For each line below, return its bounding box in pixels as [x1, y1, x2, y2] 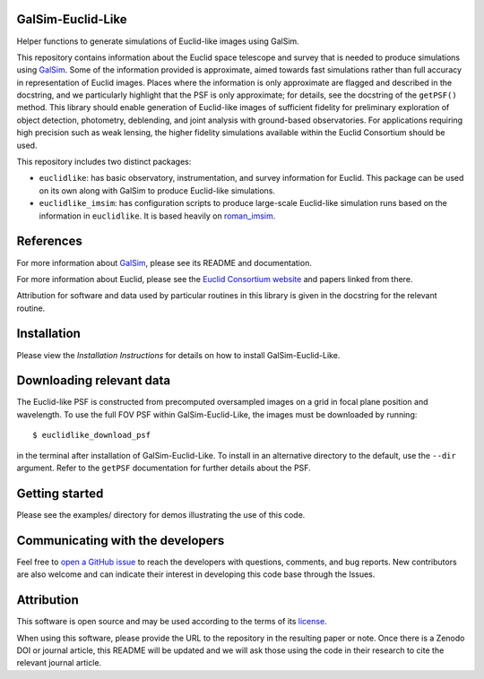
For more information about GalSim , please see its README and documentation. [16, 257, 313, 268]
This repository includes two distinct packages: [16, 157, 192, 168]
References [16, 234, 82, 249]
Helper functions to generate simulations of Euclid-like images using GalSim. [16, 36, 299, 47]
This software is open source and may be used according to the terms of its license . [16, 616, 327, 627]
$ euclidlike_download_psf [32, 430, 151, 441]
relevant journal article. [16, 658, 102, 668]
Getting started [16, 486, 104, 501]
